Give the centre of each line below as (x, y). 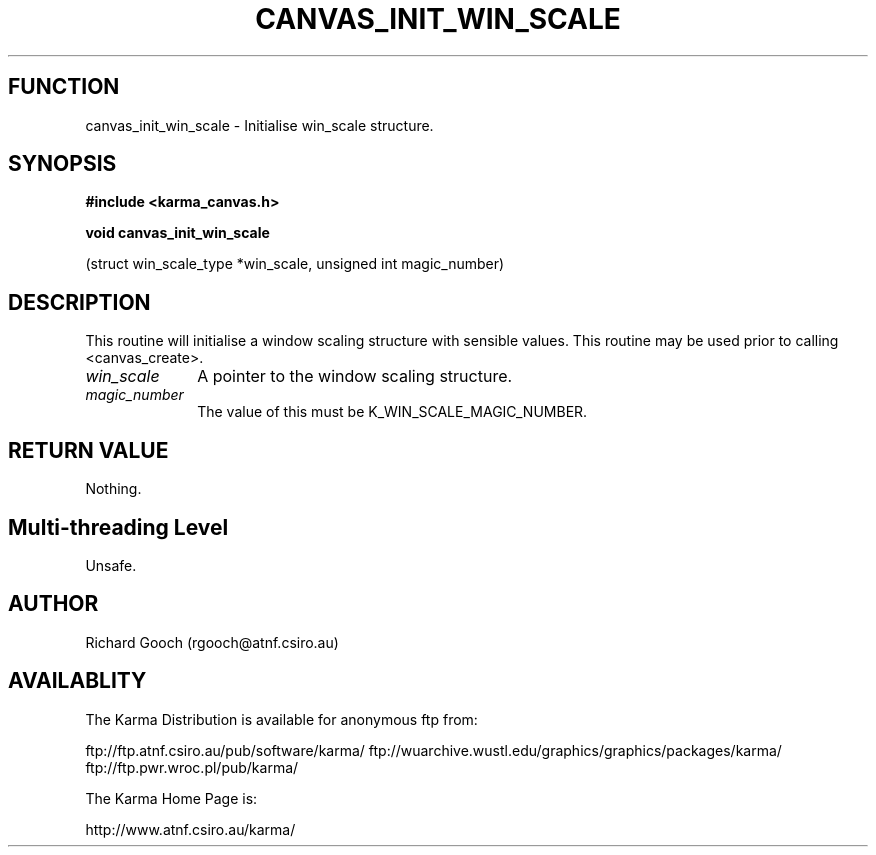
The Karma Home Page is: (171, 798)
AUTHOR (53, 604)
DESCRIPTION (79, 302)
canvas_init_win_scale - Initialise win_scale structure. (259, 125)
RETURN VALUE (88, 450)
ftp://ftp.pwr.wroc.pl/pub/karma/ (192, 767)
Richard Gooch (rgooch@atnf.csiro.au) (212, 642)
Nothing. (113, 489)
